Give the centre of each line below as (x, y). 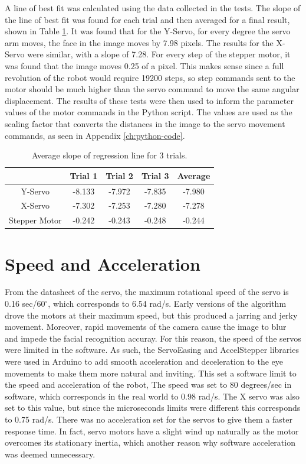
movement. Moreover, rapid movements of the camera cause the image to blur (146, 327)
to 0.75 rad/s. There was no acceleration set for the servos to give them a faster (149, 419)
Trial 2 (119, 175)
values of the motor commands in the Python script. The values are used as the (149, 112)
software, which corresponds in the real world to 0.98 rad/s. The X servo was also (152, 396)
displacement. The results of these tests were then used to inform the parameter (149, 100)
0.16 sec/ (21, 304)
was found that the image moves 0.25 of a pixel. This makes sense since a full (144, 65)
